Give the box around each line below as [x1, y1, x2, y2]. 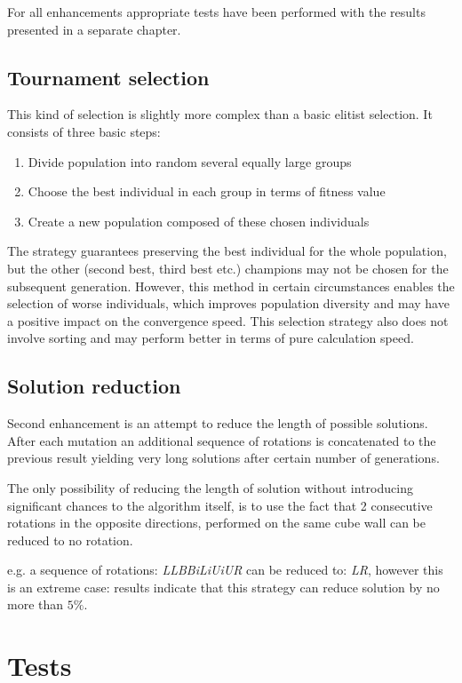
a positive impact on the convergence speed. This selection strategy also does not [7, 311, 449, 330]
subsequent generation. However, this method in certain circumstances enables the [7, 276, 455, 295]
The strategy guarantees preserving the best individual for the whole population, [7, 242, 447, 260]
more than [7, 595, 64, 614]
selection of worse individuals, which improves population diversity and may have [7, 294, 450, 313]
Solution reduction [7, 372, 181, 400]
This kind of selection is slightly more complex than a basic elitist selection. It [7, 105, 433, 123]
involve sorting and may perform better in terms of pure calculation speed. [7, 329, 414, 347]
